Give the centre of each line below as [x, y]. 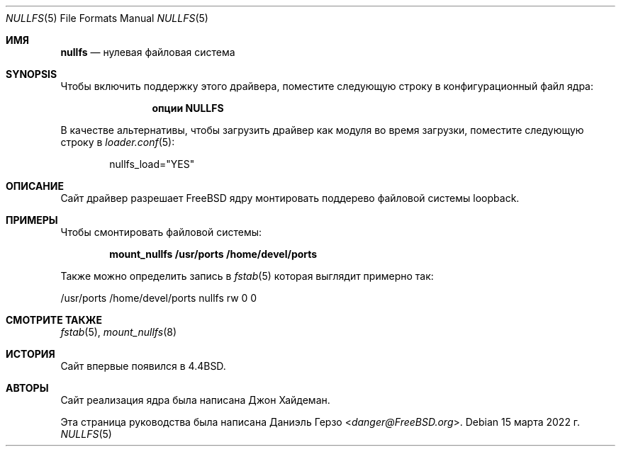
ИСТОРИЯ [30, 354]
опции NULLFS [188, 108]
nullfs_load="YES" [152, 164]
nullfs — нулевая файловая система [148, 52]
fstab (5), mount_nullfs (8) [119, 332]
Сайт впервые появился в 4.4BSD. [143, 366]
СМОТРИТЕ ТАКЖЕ [54, 320]
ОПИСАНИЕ [35, 186]
